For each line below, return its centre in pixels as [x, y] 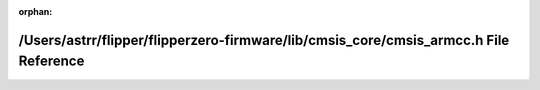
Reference [51, 61]
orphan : [35, 11]
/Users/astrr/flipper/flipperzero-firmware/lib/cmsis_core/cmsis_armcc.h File [264, 40]
